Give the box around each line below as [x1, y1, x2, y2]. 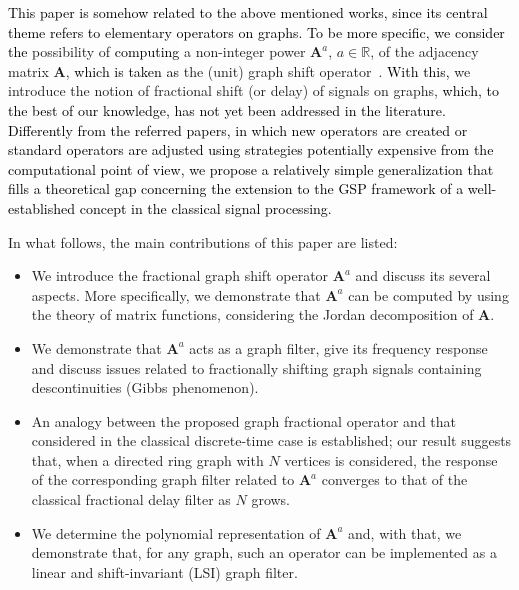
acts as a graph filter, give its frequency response [189, 337, 488, 358]
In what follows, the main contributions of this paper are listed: [8, 231, 398, 252]
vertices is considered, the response [284, 449, 498, 470]
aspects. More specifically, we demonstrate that [31, 284, 321, 305]
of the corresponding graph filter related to [31, 469, 295, 490]
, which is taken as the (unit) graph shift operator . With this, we [65, 60, 471, 81]
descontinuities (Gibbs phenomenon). [31, 377, 259, 398]
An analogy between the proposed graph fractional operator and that [31, 410, 457, 431]
